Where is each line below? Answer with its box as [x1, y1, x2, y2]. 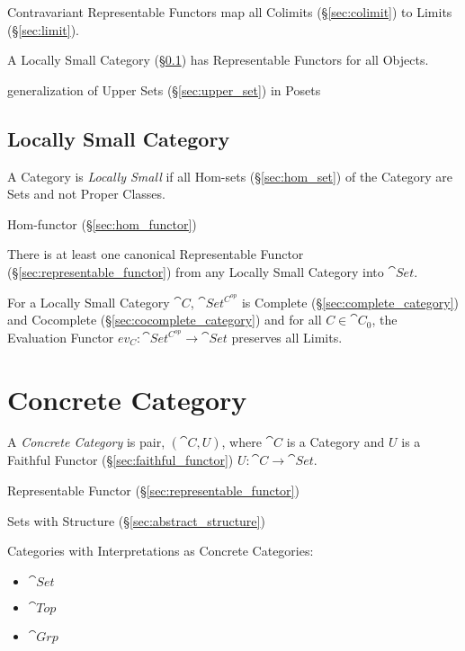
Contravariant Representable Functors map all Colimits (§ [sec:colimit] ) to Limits [7, 3, 452, 21]
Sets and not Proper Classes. [7, 184, 165, 203]
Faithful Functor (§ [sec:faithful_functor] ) [7, 450, 234, 469]
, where [221, 433, 262, 451]
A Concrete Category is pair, [7, 433, 165, 451]
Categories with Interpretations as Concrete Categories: [7, 541, 314, 560]
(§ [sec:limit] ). [7, 20, 79, 39]
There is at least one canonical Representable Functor [7, 245, 304, 263]
